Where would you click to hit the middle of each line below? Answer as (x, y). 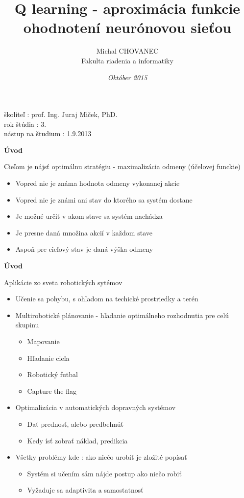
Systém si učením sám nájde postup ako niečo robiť (104, 473)
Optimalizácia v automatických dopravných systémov (96, 407)
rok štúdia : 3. (25, 124)
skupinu (27, 325)
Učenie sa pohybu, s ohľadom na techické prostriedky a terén (107, 299)
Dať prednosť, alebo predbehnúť (75, 424)
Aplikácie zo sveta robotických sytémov (63, 282)
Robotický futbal (52, 374)
